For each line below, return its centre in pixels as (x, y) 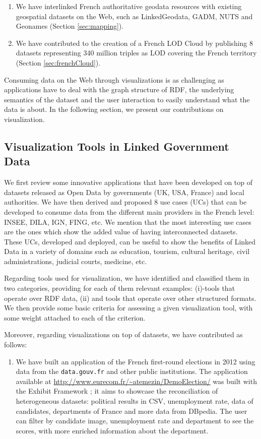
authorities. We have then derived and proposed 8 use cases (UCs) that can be (125, 202)
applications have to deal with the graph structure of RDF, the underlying (119, 89)
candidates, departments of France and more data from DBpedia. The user (132, 411)
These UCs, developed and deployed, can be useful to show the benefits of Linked (130, 241)
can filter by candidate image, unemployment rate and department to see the (135, 421)
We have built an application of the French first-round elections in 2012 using (136, 361)
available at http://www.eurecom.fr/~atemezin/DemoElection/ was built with (136, 381)
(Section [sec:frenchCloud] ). (58, 62)
